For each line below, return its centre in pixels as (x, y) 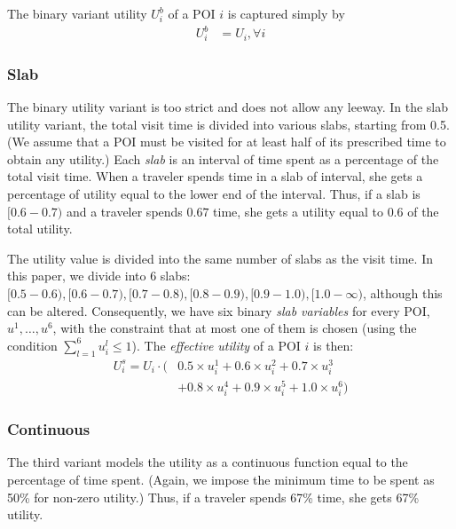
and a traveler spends (124, 211)
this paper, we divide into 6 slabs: (99, 276)
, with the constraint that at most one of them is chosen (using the (235, 328)
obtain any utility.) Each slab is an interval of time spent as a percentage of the (223, 158)
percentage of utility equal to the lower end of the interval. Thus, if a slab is (214, 194)
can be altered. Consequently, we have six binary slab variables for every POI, (219, 310)
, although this (403, 293)
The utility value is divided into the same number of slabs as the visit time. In (220, 258)
